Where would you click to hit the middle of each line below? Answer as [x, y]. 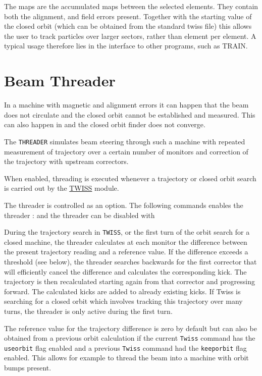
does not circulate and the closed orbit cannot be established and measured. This [130, 114]
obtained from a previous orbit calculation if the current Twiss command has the [130, 338]
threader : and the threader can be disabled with [80, 215]
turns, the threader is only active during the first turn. [88, 311]
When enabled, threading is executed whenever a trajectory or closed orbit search [130, 178]
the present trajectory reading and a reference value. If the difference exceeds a [126, 252]
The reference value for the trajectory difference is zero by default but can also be [130, 328]
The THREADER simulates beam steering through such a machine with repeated [125, 141]
